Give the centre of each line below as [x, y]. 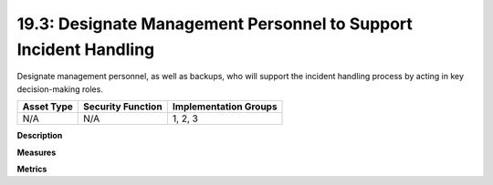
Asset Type [47, 107]
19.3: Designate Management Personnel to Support [215, 24]
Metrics [32, 169]
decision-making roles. [60, 89]
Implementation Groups [225, 107]
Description [40, 136]
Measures [37, 152]
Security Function [123, 107]
